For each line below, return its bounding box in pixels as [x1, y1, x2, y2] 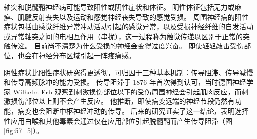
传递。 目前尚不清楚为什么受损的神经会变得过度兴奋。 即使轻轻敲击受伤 [10, 41, 244, 51]
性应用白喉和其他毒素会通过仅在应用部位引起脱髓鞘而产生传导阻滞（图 [4, 115, 232, 126]
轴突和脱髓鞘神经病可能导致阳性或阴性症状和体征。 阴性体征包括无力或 [4, 2, 235, 12]
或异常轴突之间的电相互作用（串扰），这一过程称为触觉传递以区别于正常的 [4, 31, 243, 41]
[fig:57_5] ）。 [4, 125, 43, 136]
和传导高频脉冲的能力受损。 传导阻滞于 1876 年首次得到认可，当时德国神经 [4, 77, 246, 87]
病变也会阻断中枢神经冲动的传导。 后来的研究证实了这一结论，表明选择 [17, 105, 249, 116]
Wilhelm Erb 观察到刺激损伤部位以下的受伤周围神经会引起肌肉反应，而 [13, 86, 242, 96]
